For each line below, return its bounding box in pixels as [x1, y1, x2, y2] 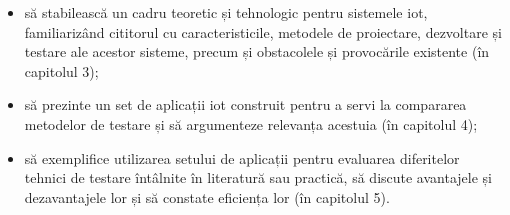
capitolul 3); [24, 60, 99, 81]
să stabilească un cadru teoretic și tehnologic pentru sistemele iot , [24, 2, 428, 22]
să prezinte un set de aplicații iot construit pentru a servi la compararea [24, 94, 467, 115]
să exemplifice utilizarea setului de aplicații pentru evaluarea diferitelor [24, 147, 460, 168]
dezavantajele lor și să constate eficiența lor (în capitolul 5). [24, 186, 390, 207]
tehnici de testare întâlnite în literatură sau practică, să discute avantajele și [24, 167, 492, 188]
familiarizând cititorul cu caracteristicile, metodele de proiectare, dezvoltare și [24, 21, 502, 42]
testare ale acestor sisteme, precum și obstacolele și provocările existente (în [24, 41, 490, 62]
